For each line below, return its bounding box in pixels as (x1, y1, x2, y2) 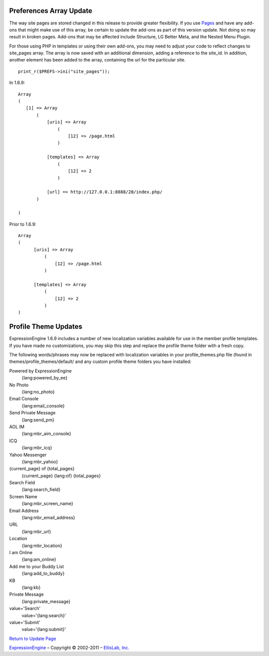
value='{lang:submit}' (21, 627, 66, 633)
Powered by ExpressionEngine (9, 367, 72, 374)
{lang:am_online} (21, 557, 57, 563)
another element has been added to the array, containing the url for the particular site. (9, 57, 186, 63)
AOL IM (9, 423, 25, 429)
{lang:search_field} (21, 487, 61, 493)
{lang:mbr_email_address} (21, 515, 76, 521)
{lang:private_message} (21, 598, 71, 604)
